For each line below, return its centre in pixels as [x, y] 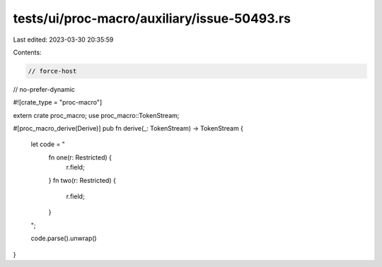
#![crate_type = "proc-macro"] [58, 102]
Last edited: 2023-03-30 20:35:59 [63, 40]
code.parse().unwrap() [64, 238]
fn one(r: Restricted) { [80, 157]
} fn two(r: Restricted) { [82, 180]
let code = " [48, 144]
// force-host [52, 71]
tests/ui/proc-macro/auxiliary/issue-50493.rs [152, 18]
